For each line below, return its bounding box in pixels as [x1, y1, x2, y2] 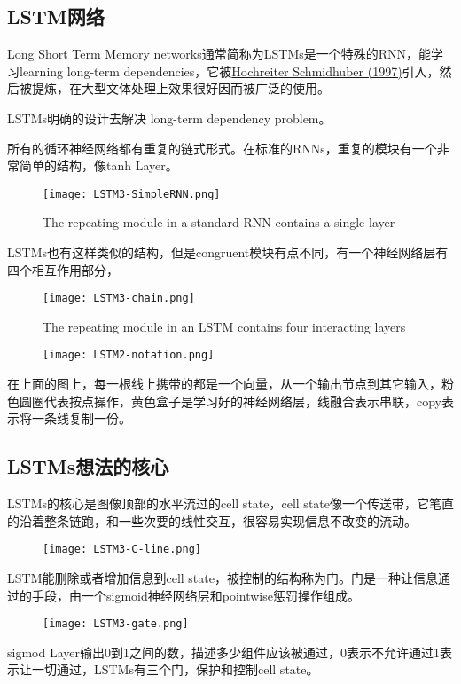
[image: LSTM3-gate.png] [43, 617, 189, 631]
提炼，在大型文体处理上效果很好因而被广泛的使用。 [31, 79, 330, 98]
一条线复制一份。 [31, 409, 131, 428]
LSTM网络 [7, 3, 105, 30]
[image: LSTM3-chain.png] [43, 292, 195, 305]
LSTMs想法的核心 [7, 452, 169, 480]
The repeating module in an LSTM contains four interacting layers [43, 317, 406, 335]
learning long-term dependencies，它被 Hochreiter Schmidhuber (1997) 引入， [19, 61, 440, 80]
